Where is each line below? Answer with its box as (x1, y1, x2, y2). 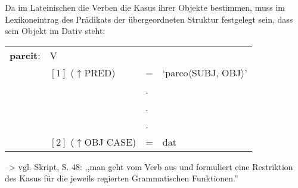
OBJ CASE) (84, 134, 136, 149)
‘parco (162, 65, 188, 79)
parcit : (10, 48, 41, 62)
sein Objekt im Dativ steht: (5, 24, 105, 37)
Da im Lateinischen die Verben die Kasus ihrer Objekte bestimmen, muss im (5, 1, 285, 13)
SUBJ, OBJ (191, 65, 241, 79)
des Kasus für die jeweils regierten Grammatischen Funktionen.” (5, 172, 238, 184)
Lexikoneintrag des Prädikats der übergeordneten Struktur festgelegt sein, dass (5, 13, 293, 25)
